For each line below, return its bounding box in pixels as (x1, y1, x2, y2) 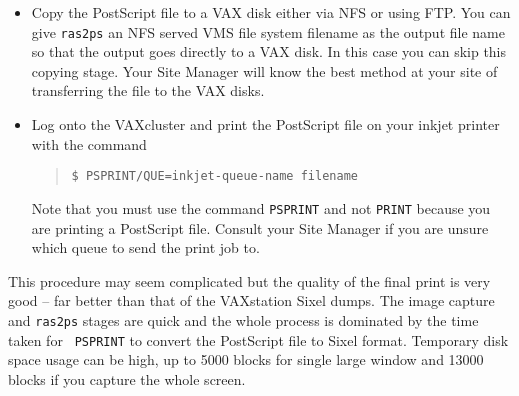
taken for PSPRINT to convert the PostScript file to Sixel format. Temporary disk (8, 329, 509, 350)
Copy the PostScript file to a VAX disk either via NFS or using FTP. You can (31, 2, 511, 22)
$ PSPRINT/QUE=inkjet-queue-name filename (71, 169, 358, 184)
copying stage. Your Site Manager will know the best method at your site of (31, 60, 498, 81)
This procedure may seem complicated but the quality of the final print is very (8, 270, 491, 291)
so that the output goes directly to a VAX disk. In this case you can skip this (31, 41, 507, 62)
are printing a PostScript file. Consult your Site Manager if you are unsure (31, 217, 489, 238)
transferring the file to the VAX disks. (31, 80, 265, 101)
